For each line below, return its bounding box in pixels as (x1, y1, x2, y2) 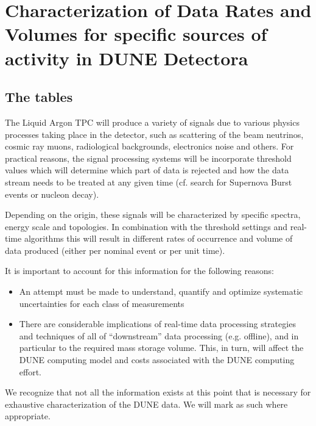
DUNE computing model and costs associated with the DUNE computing (19, 353, 295, 366)
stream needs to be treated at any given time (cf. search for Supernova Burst (5, 175, 292, 188)
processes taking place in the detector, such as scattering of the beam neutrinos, (5, 128, 304, 140)
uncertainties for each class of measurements (19, 297, 184, 309)
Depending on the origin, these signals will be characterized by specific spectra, (5, 208, 301, 221)
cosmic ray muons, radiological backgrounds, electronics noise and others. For (5, 140, 294, 153)
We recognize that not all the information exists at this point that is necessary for (5, 386, 311, 399)
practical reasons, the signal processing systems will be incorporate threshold (5, 151, 292, 164)
